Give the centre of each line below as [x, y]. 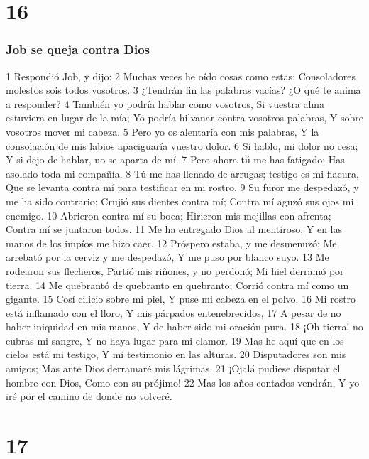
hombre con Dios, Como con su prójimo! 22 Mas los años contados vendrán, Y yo [183, 382]
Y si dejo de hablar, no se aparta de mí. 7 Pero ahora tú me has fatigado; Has [175, 160]
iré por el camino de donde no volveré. [89, 396]
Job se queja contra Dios [78, 49]
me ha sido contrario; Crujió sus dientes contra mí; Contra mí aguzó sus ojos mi [180, 201]
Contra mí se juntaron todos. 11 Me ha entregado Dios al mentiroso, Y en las [174, 229]
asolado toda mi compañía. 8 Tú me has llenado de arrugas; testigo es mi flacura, [182, 173]
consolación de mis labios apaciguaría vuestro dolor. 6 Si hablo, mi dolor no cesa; [182, 145]
